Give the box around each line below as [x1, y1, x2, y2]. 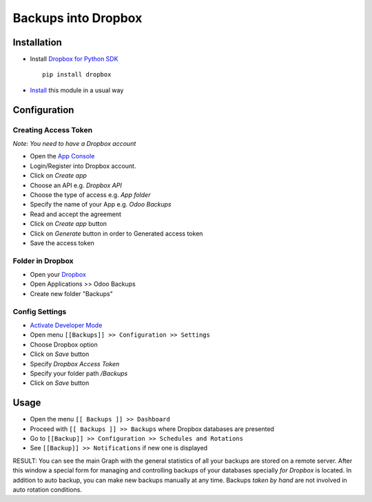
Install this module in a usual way [30, 86, 124, 94]
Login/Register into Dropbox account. [30, 162, 136, 170]
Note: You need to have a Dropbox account [12, 140, 136, 147]
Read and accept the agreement [30, 210, 122, 218]
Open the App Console [30, 152, 95, 160]
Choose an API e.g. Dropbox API [30, 181, 122, 189]
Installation [12, 36, 62, 48]
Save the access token [30, 238, 94, 247]
